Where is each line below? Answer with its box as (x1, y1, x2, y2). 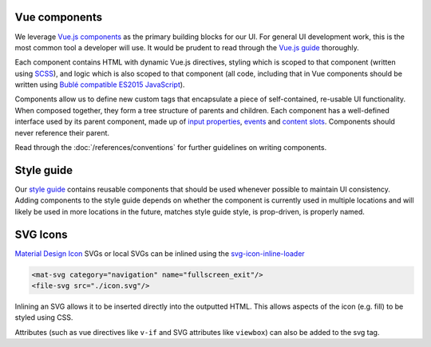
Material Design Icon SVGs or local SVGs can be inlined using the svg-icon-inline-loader (14, 248, 305, 258)
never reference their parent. (14, 128, 110, 137)
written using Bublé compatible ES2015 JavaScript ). (14, 80, 185, 89)
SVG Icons (14, 227, 68, 241)
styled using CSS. (14, 313, 73, 322)
